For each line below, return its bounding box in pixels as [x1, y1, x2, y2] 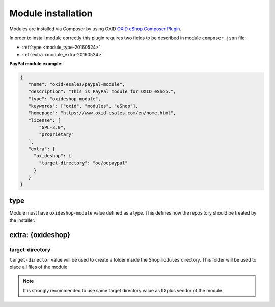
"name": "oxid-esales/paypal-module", [28, 82, 125, 87]
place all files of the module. [9, 264, 69, 270]
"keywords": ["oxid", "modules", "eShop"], [28, 103, 139, 109]
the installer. [9, 217, 35, 223]
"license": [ [28, 117, 61, 123]
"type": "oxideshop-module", [28, 96, 101, 102]
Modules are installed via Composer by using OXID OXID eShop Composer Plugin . [9, 26, 182, 32]
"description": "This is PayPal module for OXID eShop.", [28, 88, 176, 95]
